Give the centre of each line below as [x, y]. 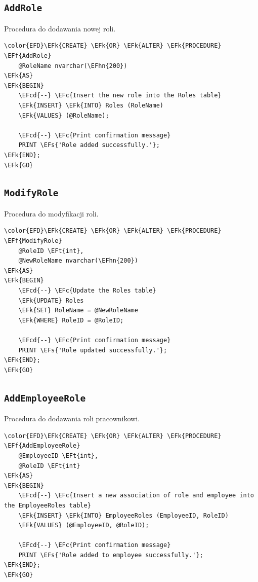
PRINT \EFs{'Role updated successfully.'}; [93, 350]
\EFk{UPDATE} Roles [51, 300]
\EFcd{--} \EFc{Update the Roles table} [87, 291]
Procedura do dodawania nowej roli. [60, 28]
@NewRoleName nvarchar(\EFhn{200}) [78, 261]
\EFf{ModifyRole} [33, 241]
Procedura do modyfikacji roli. [51, 213]
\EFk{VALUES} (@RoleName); [64, 115]
